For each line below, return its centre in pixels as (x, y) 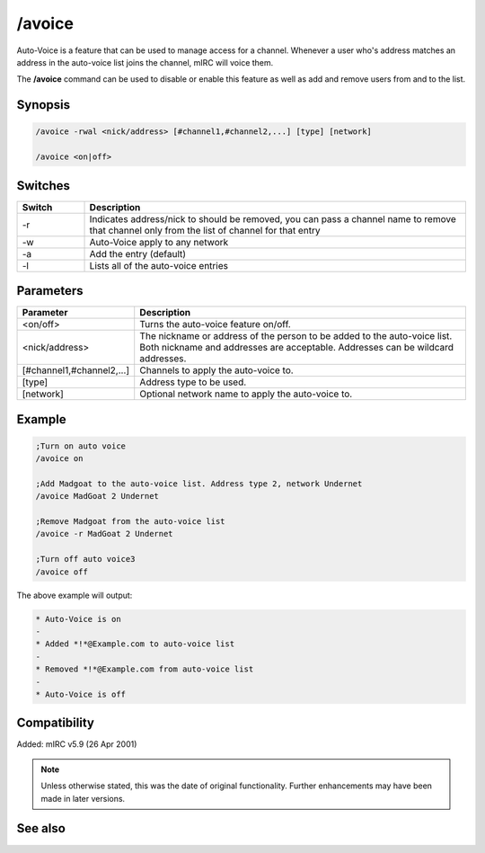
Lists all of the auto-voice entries (159, 265)
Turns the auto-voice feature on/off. (215, 324)
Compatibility (55, 723)
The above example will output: (75, 595)
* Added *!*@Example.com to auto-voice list (135, 644)
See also (41, 828)
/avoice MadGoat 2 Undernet (97, 496)
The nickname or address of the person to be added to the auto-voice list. (296, 336)
